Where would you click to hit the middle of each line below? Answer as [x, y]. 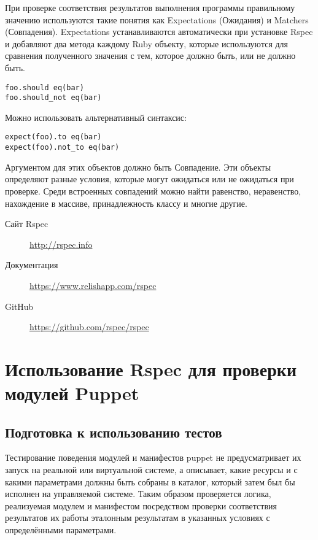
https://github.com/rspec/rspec [89, 327]
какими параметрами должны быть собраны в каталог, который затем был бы [150, 481]
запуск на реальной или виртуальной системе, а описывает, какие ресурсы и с [151, 470]
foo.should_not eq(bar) [53, 98]
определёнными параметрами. [61, 530]
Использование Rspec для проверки [151, 368]
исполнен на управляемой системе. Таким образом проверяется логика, [138, 494]
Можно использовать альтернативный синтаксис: [96, 117]
